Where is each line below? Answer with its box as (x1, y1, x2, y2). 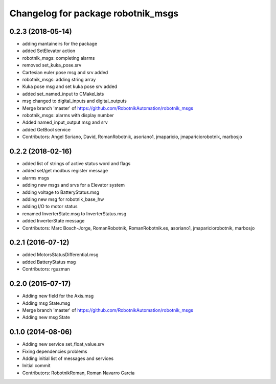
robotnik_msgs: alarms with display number (22, 112, 114, 118)
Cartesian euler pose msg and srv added (22, 69, 108, 75)
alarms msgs (22, 174, 50, 181)
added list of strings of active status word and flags (22, 161, 131, 167)
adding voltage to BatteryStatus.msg (22, 189, 100, 195)
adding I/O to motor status (22, 204, 78, 210)
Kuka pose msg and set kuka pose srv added (22, 83, 118, 89)
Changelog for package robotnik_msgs (9, 8, 179, 19)
